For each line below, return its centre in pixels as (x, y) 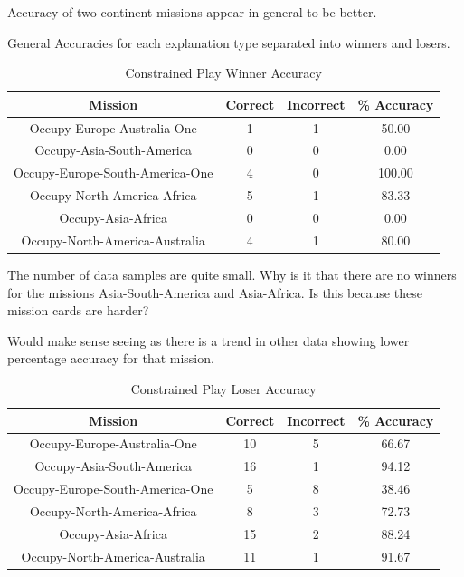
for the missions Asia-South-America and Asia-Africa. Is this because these (215, 292)
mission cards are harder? (78, 310)
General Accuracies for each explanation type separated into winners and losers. (229, 42)
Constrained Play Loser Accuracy (223, 388)
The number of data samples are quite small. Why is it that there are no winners (232, 274)
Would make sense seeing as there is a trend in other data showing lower (208, 340)
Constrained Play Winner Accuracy (223, 73)
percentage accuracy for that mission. (111, 358)
